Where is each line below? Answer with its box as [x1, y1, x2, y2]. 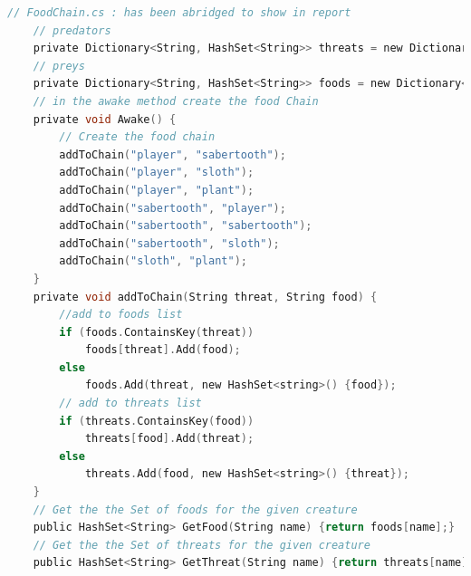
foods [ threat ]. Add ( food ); [84, 343, 241, 357]
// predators [33, 24, 111, 37]
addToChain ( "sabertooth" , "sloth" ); [59, 236, 280, 250]
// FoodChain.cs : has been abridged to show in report [7, 6, 351, 19]
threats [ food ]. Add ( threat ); [84, 432, 255, 446]
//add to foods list [59, 308, 183, 322]
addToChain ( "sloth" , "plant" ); [59, 254, 247, 268]
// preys [33, 59, 85, 72]
